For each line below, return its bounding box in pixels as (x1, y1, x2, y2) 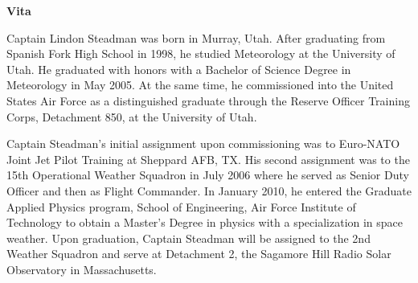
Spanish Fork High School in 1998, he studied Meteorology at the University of (6, 45, 395, 62)
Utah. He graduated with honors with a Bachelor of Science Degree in (6, 60, 351, 77)
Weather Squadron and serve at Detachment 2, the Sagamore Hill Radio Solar (6, 245, 391, 262)
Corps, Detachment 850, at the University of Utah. (6, 108, 257, 125)
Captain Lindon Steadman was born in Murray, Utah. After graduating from (6, 29, 386, 46)
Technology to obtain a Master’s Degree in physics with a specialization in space (6, 214, 404, 231)
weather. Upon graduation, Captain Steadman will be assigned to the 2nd (6, 229, 371, 246)
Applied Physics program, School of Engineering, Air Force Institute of (6, 198, 356, 215)
